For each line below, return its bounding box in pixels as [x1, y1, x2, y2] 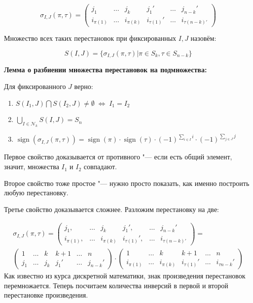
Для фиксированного [4, 81, 66, 91]
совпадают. [83, 161, 117, 172]
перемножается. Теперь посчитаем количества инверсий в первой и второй [4, 280, 228, 290]
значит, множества [4, 161, 59, 172]
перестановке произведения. [4, 290, 88, 300]
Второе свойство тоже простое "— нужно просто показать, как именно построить [4, 178, 250, 188]
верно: [74, 81, 93, 91]
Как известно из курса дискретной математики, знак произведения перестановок [4, 270, 246, 280]
